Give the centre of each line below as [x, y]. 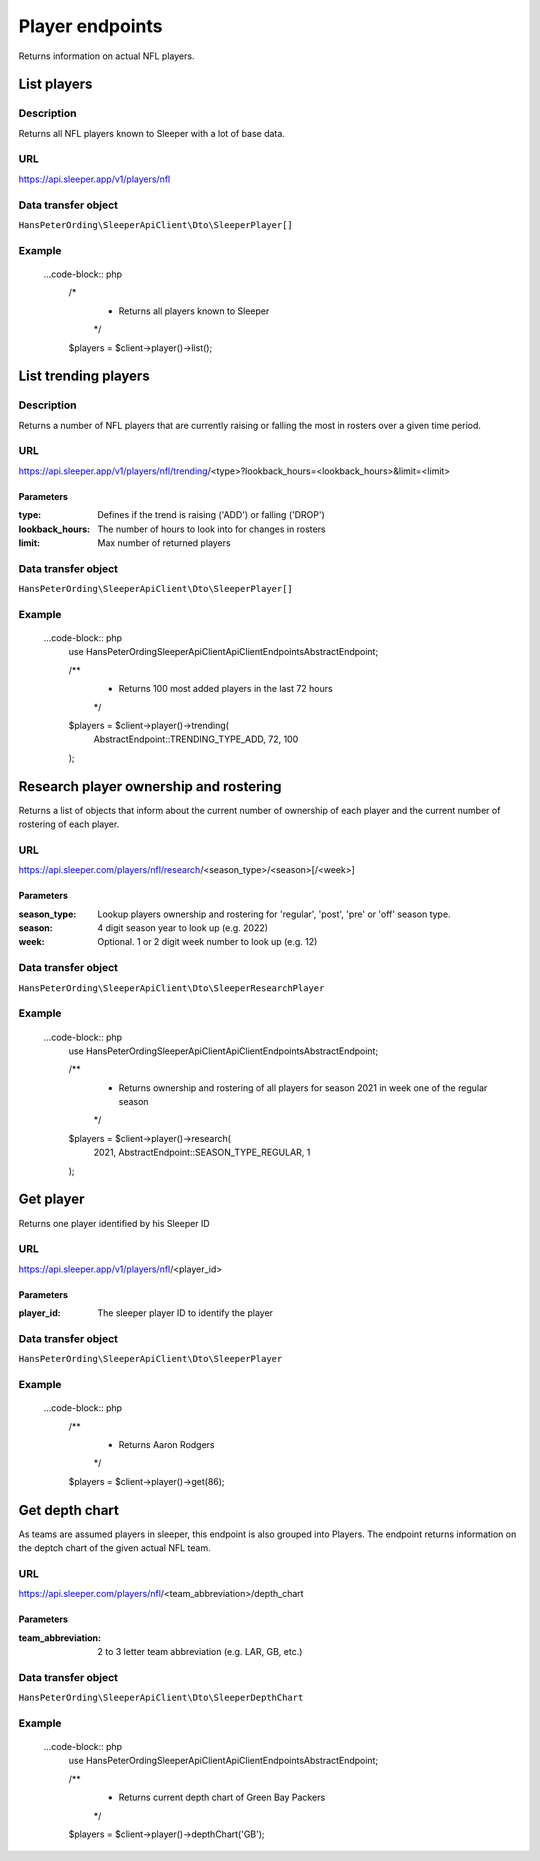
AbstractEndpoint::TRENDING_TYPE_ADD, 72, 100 [196, 739]
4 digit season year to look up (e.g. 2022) [183, 928]
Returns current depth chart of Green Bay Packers [222, 1797]
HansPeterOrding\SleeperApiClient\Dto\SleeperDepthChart [161, 1698]
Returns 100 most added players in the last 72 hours [226, 689]
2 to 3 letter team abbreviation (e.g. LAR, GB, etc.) [200, 1651]
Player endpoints [90, 26]
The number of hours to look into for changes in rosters [211, 529]
